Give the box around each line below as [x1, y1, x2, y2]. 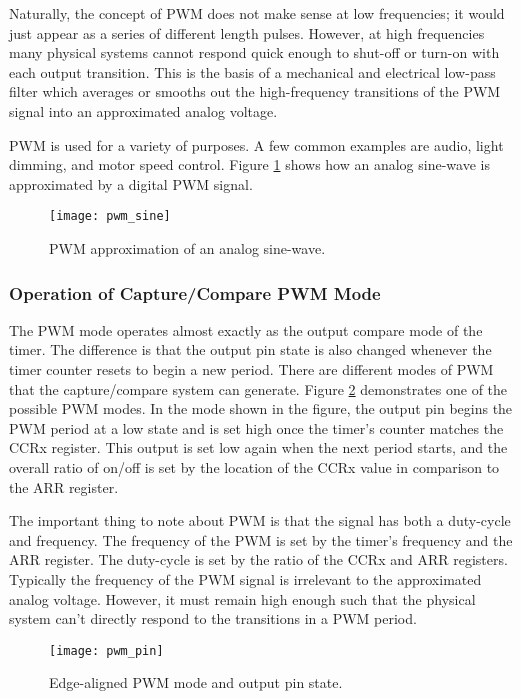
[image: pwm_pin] [49, 643, 164, 658]
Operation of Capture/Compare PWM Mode [9, 280, 381, 305]
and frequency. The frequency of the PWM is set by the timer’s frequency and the [9, 529, 513, 550]
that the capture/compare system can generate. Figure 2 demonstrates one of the [9, 378, 508, 399]
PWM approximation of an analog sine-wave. [49, 238, 326, 258]
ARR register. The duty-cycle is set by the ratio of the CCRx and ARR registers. [9, 549, 508, 570]
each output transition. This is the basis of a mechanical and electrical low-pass [9, 61, 496, 82]
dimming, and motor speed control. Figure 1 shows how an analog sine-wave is [9, 154, 490, 175]
